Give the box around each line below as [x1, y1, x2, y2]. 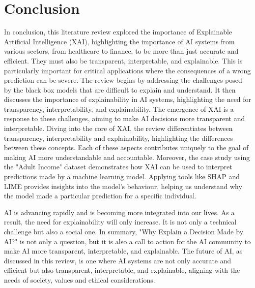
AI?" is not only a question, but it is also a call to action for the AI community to [4, 236, 251, 246]
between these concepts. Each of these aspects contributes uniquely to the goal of [4, 142, 249, 153]
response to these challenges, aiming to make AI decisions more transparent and [4, 113, 245, 124]
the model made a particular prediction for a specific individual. [4, 191, 197, 201]
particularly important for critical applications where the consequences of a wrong [4, 65, 251, 75]
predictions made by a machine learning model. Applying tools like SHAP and [4, 171, 240, 182]
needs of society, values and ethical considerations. [4, 274, 155, 285]
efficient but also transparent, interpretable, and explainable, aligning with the [4, 265, 240, 275]
